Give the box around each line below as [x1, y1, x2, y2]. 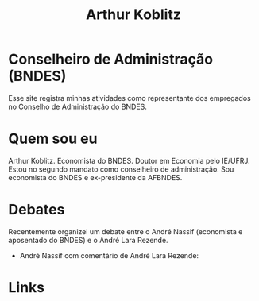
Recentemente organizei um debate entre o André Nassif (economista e [8, 226, 243, 236]
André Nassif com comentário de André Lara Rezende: [19, 250, 199, 260]
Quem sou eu [8, 129, 98, 148]
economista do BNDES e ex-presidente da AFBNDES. [8, 172, 183, 182]
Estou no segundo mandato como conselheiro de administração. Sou [8, 164, 234, 174]
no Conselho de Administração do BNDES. [8, 102, 147, 111]
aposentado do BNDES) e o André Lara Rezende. [8, 235, 168, 245]
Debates [8, 201, 65, 219]
